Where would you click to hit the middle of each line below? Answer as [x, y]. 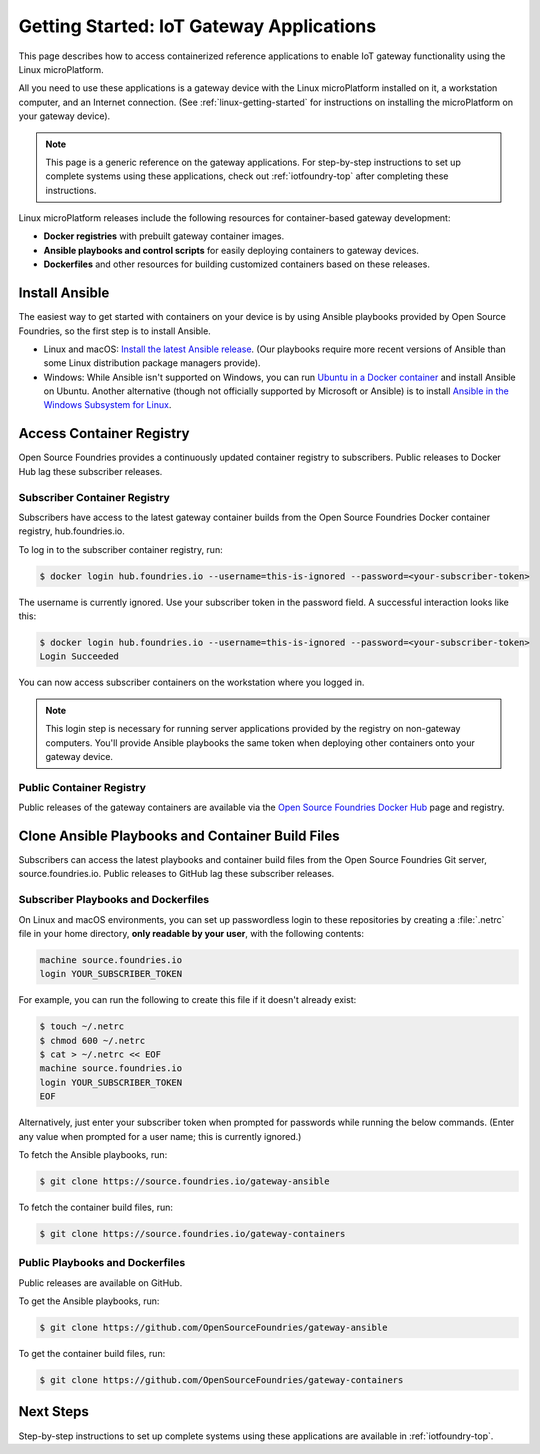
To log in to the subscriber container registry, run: [121, 549]
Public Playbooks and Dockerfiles [102, 1263]
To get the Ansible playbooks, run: [89, 1301]
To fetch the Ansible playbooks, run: [93, 1155]
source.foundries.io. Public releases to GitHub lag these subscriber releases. [176, 874]
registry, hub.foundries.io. [71, 531]
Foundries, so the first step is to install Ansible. [115, 331]
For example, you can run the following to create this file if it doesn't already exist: [187, 1000]
